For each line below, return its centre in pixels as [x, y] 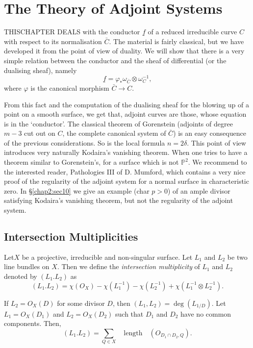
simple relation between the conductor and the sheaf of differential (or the [115, 60]
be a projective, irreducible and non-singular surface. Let [107, 257]
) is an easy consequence [210, 133]
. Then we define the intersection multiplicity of [128, 266]
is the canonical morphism [70, 87]
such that [129, 313]
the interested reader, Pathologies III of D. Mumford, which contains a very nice [125, 171]
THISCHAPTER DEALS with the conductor [72, 32]
